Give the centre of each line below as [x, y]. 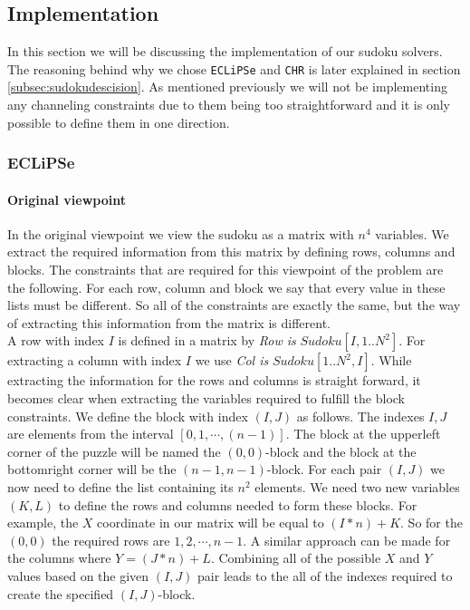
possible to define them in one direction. [119, 122]
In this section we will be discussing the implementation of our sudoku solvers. [225, 51]
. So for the [432, 523]
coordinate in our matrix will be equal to [211, 523]
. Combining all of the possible [296, 558]
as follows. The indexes [360, 416]
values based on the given [78, 575]
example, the [43, 523]
